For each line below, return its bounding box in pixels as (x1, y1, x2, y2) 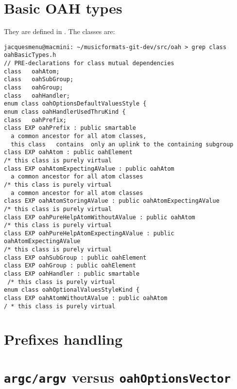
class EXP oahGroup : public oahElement (4, 262, 136, 269)
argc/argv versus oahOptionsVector (4, 367, 231, 387)
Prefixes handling (4, 329, 123, 349)
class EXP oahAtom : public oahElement (4, 149, 133, 156)
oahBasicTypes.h (4, 52, 56, 59)
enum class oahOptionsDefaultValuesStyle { (4, 100, 147, 107)
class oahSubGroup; (4, 76, 74, 83)
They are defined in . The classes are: (4, 26, 115, 36)
